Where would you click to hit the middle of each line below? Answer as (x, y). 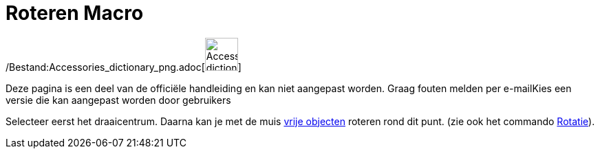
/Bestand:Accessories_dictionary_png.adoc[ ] (124, 67)
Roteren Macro (75, 13)
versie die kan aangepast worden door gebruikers (118, 100)
